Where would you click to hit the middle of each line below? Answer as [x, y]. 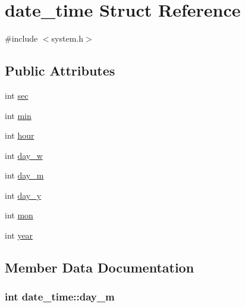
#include [21, 38]
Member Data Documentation [100, 267]
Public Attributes [60, 71]
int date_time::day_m [60, 297]
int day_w [24, 155]
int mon [19, 215]
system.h [67, 38]
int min [18, 115]
